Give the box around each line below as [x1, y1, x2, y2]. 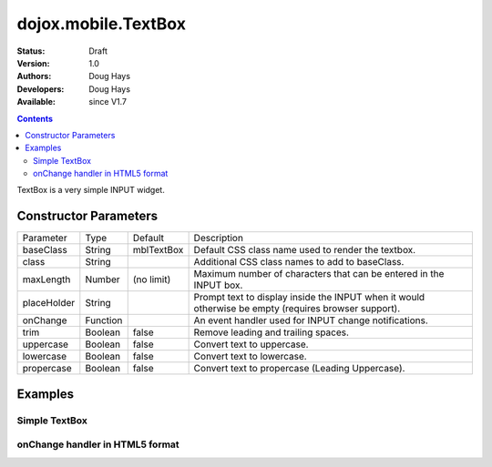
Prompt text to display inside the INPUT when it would [193, 291, 425, 304]
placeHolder [22, 297, 76, 310]
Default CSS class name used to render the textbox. [193, 244, 416, 257]
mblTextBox [132, 244, 184, 257]
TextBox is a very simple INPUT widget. [16, 185, 166, 196]
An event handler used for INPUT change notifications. [193, 314, 428, 327]
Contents [16, 113, 54, 124]
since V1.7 [88, 96, 128, 107]
